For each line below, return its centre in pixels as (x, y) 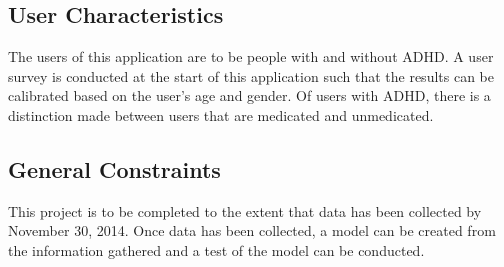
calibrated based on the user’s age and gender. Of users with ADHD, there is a (249, 95)
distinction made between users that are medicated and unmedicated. (221, 114)
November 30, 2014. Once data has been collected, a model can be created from (252, 230)
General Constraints (114, 168)
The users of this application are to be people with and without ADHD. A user (251, 56)
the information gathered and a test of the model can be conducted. (216, 249)
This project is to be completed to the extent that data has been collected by (245, 210)
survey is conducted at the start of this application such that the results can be (251, 75)
